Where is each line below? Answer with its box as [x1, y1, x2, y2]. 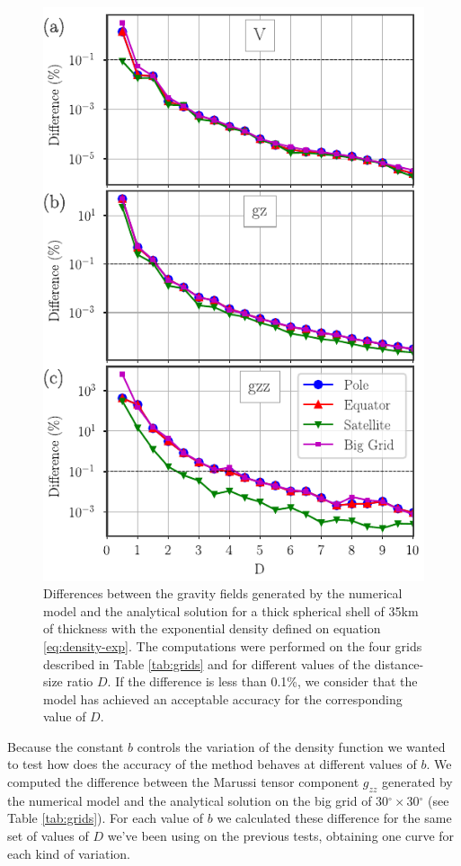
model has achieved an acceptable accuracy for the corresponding [43, 689, 403, 708]
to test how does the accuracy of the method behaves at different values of [7, 755, 417, 773]
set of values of [7, 826, 89, 845]
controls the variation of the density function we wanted [137, 737, 446, 756]
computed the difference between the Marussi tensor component [7, 773, 359, 791]
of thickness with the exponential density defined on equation [43, 619, 381, 638]
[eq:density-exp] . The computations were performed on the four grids [43, 636, 422, 655]
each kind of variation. [7, 844, 130, 862]
